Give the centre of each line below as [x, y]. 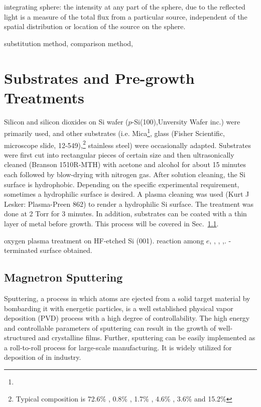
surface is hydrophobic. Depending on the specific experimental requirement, [122, 184]
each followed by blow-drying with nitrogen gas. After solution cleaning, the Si [125, 174]
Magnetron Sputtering [63, 277]
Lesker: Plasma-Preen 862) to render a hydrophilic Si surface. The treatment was [129, 203]
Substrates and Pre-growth [99, 78]
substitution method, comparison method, [69, 43]
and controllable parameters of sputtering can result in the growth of [110, 327]
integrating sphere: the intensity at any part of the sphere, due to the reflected [125, 7]
